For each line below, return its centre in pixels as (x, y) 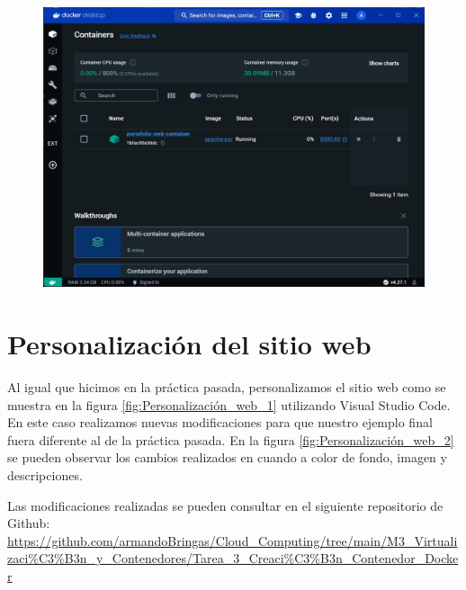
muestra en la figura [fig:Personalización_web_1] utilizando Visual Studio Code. (229, 404)
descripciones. (45, 475)
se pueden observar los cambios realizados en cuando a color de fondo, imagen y (227, 457)
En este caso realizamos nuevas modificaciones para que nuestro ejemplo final (220, 422)
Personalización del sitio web (189, 344)
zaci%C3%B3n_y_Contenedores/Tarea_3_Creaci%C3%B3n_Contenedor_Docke (233, 558)
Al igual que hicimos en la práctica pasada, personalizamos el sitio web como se (227, 387)
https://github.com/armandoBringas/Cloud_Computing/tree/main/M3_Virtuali (233, 540)
